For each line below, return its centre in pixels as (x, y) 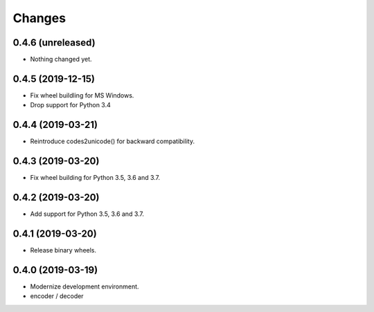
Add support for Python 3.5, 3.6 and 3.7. (87, 214)
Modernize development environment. (84, 286)
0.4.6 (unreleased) (54, 43)
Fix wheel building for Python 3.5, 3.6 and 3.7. (95, 178)
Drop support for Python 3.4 (70, 105)
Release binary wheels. (63, 250)
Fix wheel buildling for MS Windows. (82, 95)
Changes (39, 18)
